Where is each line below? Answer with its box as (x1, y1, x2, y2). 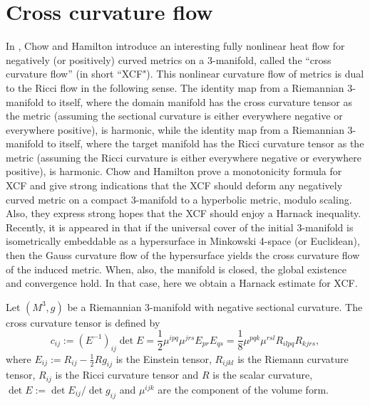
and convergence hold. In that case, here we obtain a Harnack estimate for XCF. (6, 275, 358, 290)
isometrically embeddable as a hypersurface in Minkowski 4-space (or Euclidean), (6, 233, 360, 248)
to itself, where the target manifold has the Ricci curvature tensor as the (46, 136, 364, 151)
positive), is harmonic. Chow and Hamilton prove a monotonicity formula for (6, 164, 342, 179)
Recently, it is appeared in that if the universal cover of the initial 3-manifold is (6, 219, 354, 234)
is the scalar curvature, (212, 367, 313, 382)
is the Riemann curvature (237, 351, 349, 366)
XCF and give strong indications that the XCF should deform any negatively (6, 178, 343, 193)
